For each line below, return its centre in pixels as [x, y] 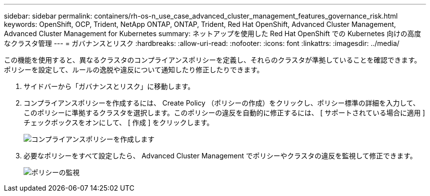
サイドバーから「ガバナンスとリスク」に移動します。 [109, 86]
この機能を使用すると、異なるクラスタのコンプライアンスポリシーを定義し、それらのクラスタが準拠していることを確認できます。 [213, 60]
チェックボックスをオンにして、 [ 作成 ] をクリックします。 [119, 122]
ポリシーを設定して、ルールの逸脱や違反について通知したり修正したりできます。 [134, 70]
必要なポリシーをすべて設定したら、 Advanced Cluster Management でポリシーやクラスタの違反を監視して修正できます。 [220, 156]
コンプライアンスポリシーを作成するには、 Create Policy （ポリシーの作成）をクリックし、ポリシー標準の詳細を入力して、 [222, 103]
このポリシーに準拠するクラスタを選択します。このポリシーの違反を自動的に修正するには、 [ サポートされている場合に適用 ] [224, 113]
